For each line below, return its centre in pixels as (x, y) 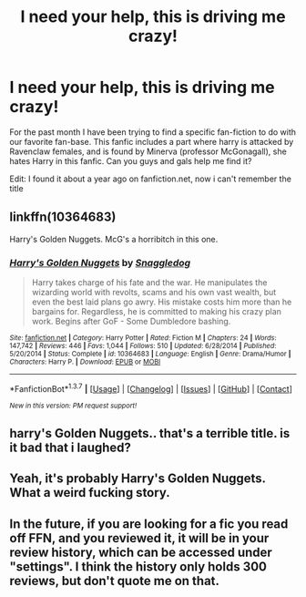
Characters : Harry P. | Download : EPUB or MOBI (85, 362)
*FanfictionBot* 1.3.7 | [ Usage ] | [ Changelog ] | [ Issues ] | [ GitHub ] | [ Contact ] (151, 388)
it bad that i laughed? (71, 448)
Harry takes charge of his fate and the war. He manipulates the (149, 283)
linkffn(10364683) (63, 217)
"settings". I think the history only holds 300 (138, 566)
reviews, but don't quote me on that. (115, 581)
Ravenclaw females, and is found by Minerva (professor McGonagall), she (148, 151)
